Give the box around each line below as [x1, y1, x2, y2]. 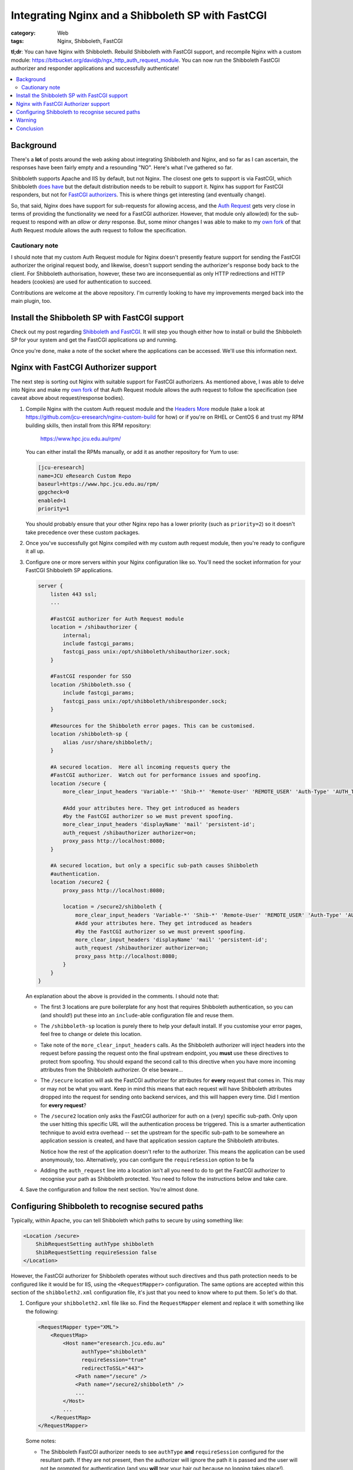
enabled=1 [38, 497, 66, 504]
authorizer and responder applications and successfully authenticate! [11, 65, 179, 72]
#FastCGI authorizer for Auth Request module [50, 615, 184, 622]
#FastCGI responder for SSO [50, 673, 132, 680]
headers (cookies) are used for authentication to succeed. [11, 278, 152, 285]
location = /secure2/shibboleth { [62, 903, 162, 910]
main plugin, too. [11, 297, 52, 304]
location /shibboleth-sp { [50, 731, 129, 737]
